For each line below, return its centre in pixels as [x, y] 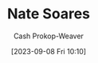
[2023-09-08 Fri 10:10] [49, 51]
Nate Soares [48, 14]
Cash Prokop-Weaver [49, 36]
